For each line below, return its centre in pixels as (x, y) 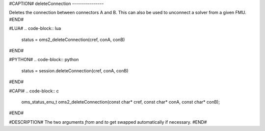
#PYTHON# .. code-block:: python (44, 60)
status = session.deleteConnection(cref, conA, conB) (75, 70)
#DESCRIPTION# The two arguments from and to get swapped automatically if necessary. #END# (108, 122)
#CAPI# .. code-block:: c (34, 91)
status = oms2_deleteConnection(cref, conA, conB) (73, 40)
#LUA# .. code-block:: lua (35, 28)
